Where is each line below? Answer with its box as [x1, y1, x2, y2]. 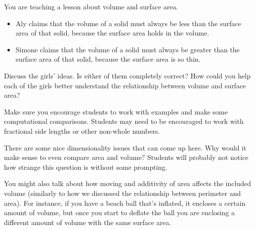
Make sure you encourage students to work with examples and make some [4, 106, 228, 116]
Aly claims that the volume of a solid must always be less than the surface [15, 18, 241, 28]
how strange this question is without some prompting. [4, 161, 168, 172]
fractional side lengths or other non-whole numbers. [4, 125, 160, 136]
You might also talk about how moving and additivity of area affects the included [4, 178, 251, 189]
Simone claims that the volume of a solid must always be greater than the [15, 44, 240, 54]
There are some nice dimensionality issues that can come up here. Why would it [4, 142, 247, 153]
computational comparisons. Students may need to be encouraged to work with [4, 116, 244, 126]
